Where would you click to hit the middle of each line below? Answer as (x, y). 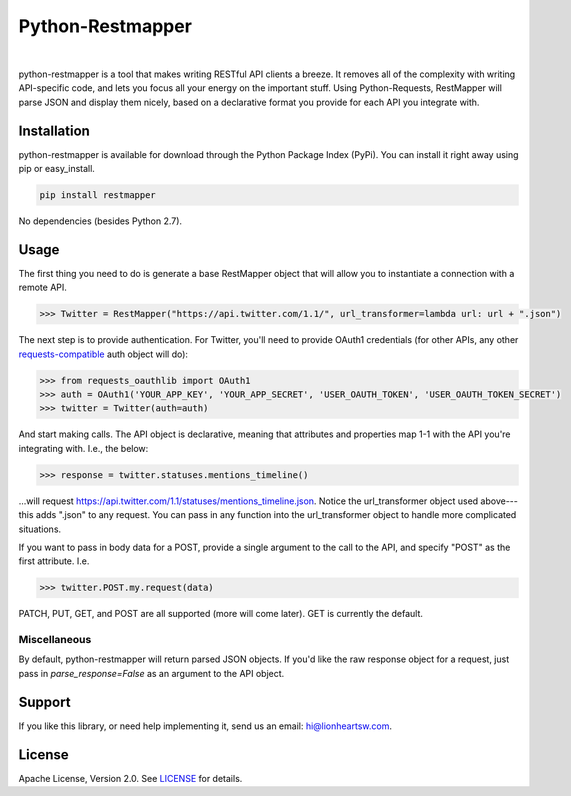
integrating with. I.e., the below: (83, 448)
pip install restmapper (98, 195)
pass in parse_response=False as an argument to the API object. (151, 673)
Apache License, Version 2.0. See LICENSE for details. (130, 778)
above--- (499, 501)
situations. (40, 529)
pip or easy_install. (56, 169)
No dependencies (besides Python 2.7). (100, 221)
